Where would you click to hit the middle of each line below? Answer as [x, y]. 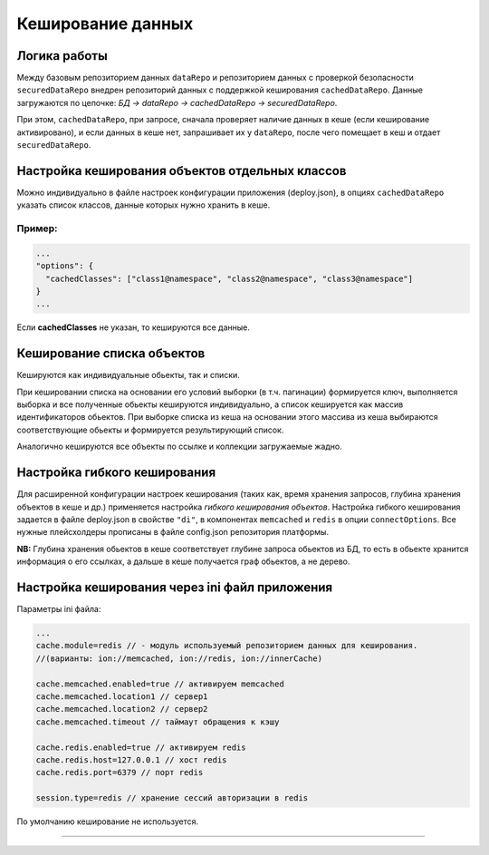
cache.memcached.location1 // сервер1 [122, 696]
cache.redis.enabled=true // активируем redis [141, 747]
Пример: [37, 228]
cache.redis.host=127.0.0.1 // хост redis [131, 760]
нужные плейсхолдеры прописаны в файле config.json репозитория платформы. [173, 532]
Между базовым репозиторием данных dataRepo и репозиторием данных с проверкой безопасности [215, 78]
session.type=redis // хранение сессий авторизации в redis [172, 798]
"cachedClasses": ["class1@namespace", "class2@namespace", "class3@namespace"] [230, 278]
